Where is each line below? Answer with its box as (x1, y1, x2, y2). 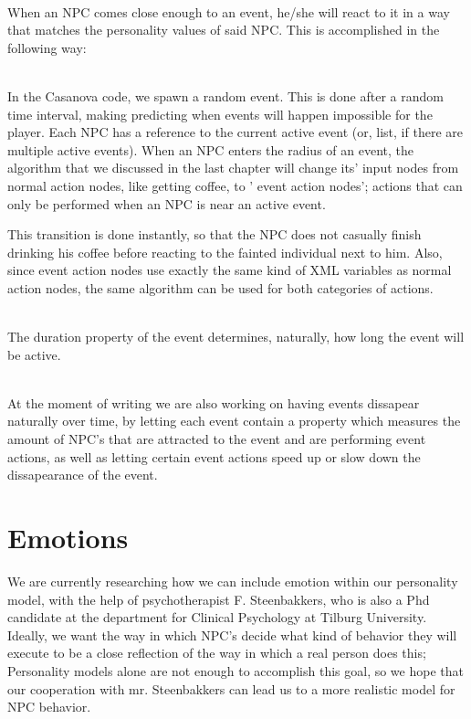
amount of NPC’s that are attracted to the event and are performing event (7, 429, 426, 449)
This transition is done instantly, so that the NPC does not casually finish (7, 225, 422, 244)
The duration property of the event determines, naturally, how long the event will (7, 327, 465, 346)
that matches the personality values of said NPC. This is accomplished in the (7, 20, 440, 39)
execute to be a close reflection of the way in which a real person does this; (7, 643, 426, 662)
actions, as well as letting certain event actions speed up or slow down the (7, 447, 421, 466)
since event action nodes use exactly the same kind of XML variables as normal (7, 260, 452, 280)
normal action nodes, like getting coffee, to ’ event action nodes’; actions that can (7, 175, 463, 195)
